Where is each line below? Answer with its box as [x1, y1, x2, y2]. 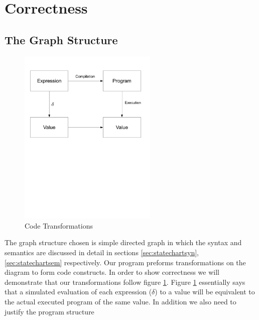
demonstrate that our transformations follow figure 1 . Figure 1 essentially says [5, 276, 245, 287]
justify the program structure [5, 306, 94, 316]
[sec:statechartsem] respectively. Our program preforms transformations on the [5, 257, 246, 267]
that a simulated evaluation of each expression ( [5, 286, 152, 297]
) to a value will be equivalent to [155, 286, 255, 297]
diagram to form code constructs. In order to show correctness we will [5, 267, 219, 277]
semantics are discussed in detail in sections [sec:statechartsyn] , [5, 247, 199, 257]
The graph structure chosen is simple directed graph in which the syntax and [5, 237, 242, 248]
